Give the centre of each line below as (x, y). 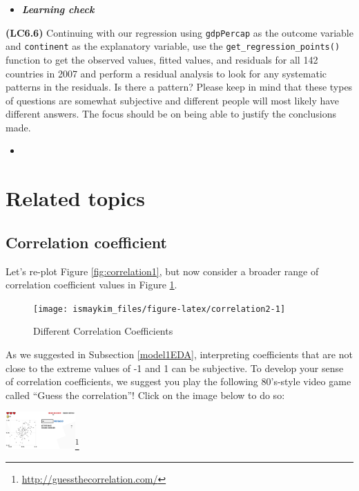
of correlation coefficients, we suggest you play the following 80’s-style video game (178, 381)
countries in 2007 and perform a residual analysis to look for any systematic (166, 73)
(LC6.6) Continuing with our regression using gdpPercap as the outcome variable (179, 32)
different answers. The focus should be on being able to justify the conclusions (171, 114)
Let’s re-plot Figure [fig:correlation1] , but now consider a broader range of (162, 271)
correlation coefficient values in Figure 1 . (91, 285)
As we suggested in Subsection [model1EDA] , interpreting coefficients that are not (179, 354)
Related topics (75, 198)
